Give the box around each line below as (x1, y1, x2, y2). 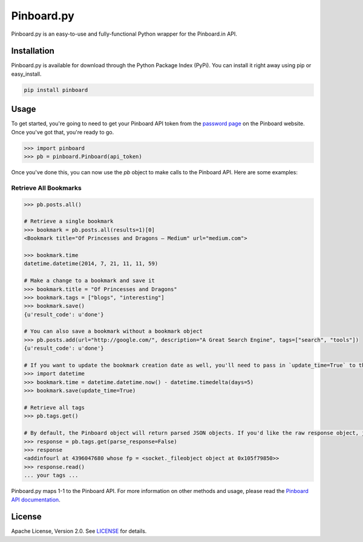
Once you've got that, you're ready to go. (11, 128, 114, 135)
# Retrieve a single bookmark (24, 218, 114, 225)
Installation (11, 46, 54, 56)
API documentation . (11, 496, 60, 503)
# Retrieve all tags (24, 404, 85, 411)
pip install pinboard (24, 87, 88, 93)
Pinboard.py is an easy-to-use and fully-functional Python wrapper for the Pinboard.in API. (11, 30, 237, 38)
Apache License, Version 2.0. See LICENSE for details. (11, 527, 147, 535)
